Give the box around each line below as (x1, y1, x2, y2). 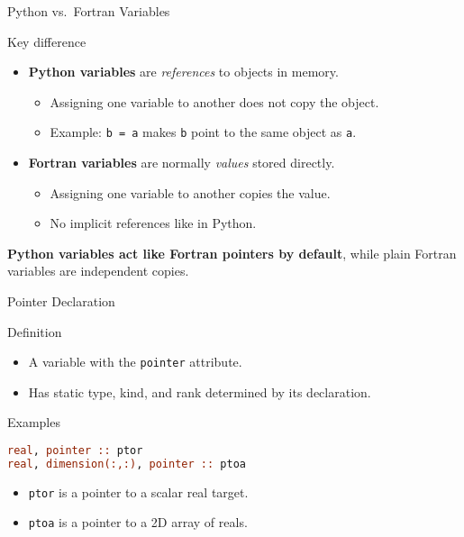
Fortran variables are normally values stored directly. (28, 153, 335, 172)
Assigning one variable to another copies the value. (50, 183, 331, 202)
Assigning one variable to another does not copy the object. (50, 92, 379, 111)
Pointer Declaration (7, 292, 115, 310)
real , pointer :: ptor (7, 444, 143, 458)
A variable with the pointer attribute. (28, 352, 242, 371)
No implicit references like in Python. (50, 214, 257, 232)
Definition (7, 322, 62, 341)
